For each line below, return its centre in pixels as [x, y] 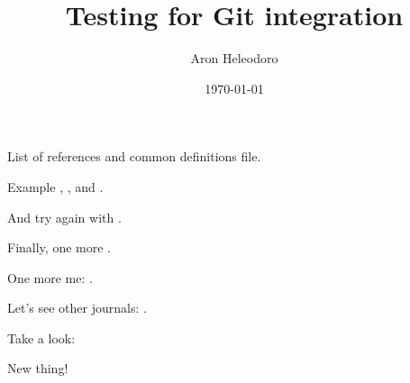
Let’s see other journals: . [77, 308]
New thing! [38, 368]
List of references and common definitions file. [134, 156]
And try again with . [64, 217]
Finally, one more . [59, 247]
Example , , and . [55, 186]
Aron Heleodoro [234, 58]
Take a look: [41, 337]
